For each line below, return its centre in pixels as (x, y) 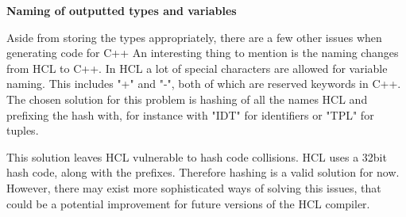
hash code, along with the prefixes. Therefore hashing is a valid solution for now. (203, 172)
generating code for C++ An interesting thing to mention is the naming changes (203, 53)
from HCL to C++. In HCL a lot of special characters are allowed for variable (197, 68)
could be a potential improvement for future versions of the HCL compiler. (188, 203)
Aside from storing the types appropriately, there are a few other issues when (194, 37)
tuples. (23, 130)
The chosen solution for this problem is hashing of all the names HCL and (187, 99)
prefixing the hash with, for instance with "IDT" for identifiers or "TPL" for (190, 114)
